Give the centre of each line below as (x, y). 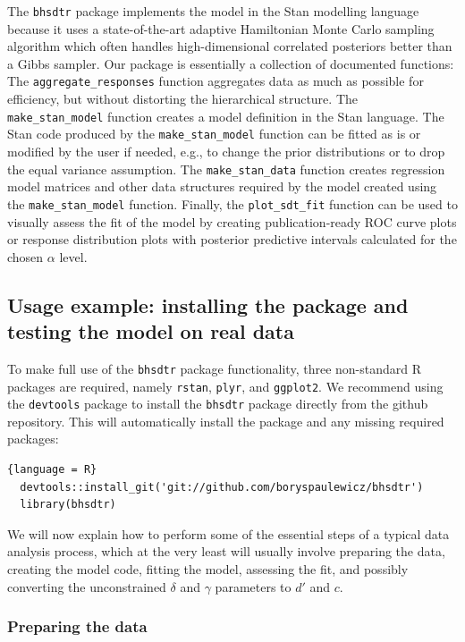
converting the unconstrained (87, 586)
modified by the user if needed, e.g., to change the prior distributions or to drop (226, 151)
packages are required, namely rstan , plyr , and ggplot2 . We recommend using (225, 386)
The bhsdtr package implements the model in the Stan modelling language (213, 11)
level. (73, 256)
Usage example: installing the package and (208, 304)
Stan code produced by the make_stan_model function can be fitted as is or (214, 134)
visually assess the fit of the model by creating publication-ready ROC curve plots (232, 221)
